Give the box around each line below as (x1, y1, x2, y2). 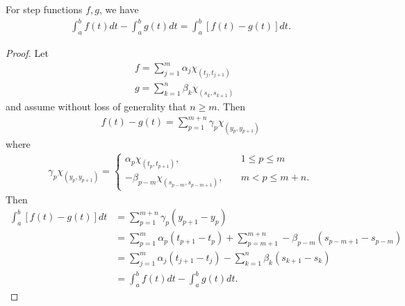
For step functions (6, 2, 83, 16)
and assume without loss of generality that (6, 99, 187, 114)
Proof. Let (6, 45, 49, 60)
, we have (99, 2, 139, 16)
